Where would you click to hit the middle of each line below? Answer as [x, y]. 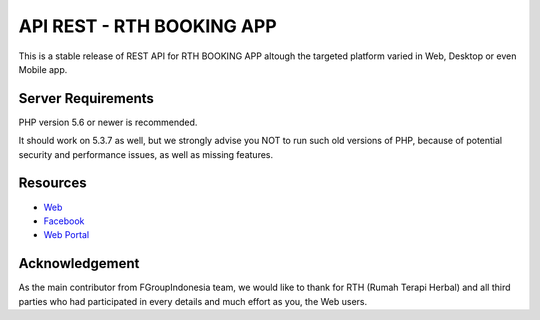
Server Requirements [86, 98]
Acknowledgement [79, 263]
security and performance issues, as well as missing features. [146, 154]
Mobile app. [43, 69]
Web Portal [66, 235]
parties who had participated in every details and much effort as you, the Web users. [193, 301]
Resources [52, 183]
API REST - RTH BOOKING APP [147, 26]
